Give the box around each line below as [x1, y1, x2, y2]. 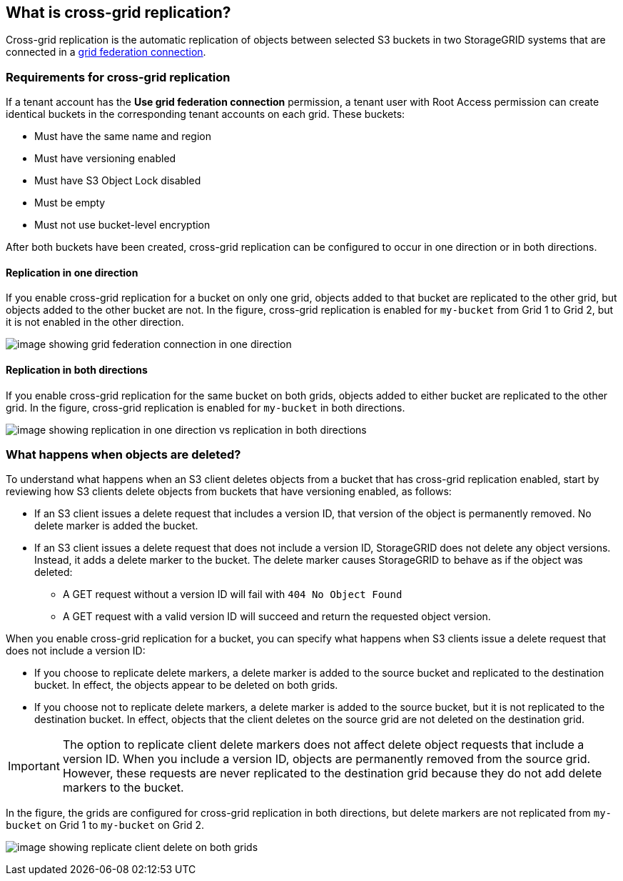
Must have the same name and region [34, 130, 212, 143]
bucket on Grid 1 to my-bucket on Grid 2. [6, 819, 205, 832]
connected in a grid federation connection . [6, 46, 206, 59]
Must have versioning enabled [34, 152, 176, 165]
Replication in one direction [6, 266, 138, 279]
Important [8, 759, 60, 774]
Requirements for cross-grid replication [6, 69, 231, 84]
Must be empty [34, 196, 106, 209]
